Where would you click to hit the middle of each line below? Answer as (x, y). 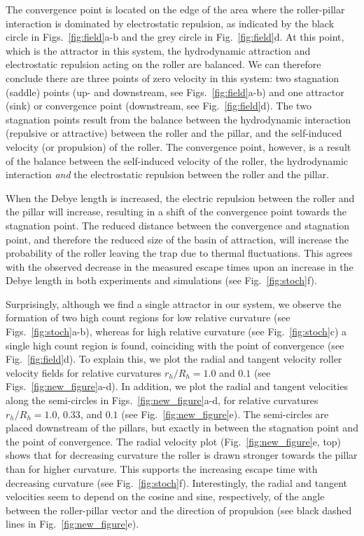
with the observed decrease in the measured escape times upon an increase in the (180, 266)
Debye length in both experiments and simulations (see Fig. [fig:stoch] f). (161, 280)
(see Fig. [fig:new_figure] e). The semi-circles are (225, 414)
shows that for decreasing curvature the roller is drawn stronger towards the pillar (182, 455)
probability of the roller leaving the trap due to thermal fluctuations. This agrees (179, 253)
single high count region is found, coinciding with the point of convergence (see (175, 345)
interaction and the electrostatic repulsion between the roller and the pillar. (168, 174)
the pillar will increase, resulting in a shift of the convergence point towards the (176, 212)
